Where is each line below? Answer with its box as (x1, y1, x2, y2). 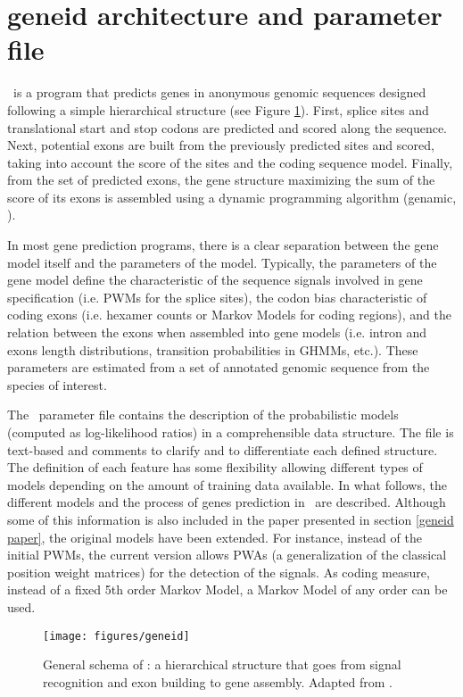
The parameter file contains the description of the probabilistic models (7, 405, 399, 424)
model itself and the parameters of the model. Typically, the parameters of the (7, 253, 437, 271)
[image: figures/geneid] (43, 629, 190, 643)
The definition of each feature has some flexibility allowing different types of (7, 458, 423, 477)
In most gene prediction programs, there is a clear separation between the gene (7, 236, 439, 254)
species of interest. (7, 375, 107, 394)
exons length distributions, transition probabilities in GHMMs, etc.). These (7, 340, 418, 359)
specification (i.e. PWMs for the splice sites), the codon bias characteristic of (7, 287, 427, 306)
